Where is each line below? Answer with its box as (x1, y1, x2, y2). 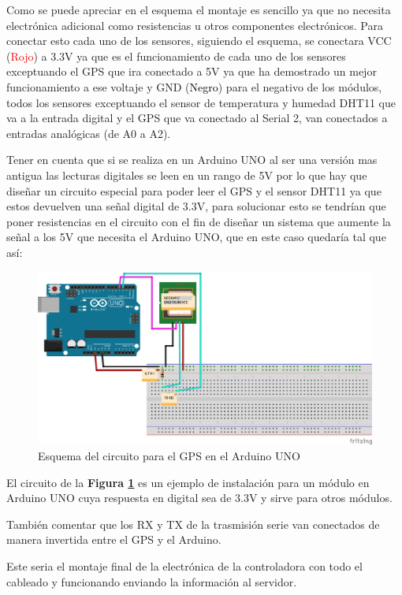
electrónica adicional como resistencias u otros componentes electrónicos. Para (6, 17, 383, 33)
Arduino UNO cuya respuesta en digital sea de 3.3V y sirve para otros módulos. (6, 489, 393, 506)
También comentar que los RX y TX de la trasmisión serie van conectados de (6, 515, 380, 532)
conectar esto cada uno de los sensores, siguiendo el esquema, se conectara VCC (6, 32, 392, 49)
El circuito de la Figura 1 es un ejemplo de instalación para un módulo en (6, 474, 370, 490)
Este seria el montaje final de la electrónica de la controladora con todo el (6, 557, 363, 574)
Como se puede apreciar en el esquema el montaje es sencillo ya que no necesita (6, 2, 391, 17)
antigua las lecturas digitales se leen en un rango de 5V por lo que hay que (6, 166, 367, 183)
